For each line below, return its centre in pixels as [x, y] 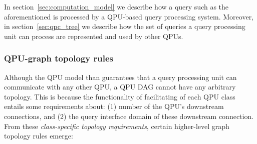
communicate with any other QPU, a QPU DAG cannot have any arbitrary [120, 87]
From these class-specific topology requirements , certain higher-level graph [117, 126]
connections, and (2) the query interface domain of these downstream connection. [129, 116]
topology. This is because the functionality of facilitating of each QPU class [120, 96]
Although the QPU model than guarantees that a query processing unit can [120, 77]
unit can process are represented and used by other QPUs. [94, 36]
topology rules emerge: [39, 136]
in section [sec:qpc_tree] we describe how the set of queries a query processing [125, 26]
